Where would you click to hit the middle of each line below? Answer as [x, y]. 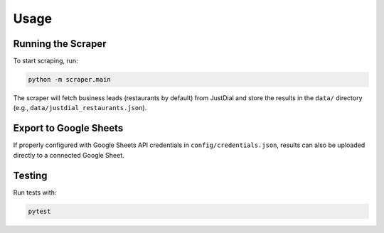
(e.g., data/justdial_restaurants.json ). [80, 108]
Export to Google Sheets [68, 128]
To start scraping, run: [46, 61]
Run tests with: [35, 193]
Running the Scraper [60, 44]
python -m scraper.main [70, 80]
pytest [39, 211]
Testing [30, 175]
